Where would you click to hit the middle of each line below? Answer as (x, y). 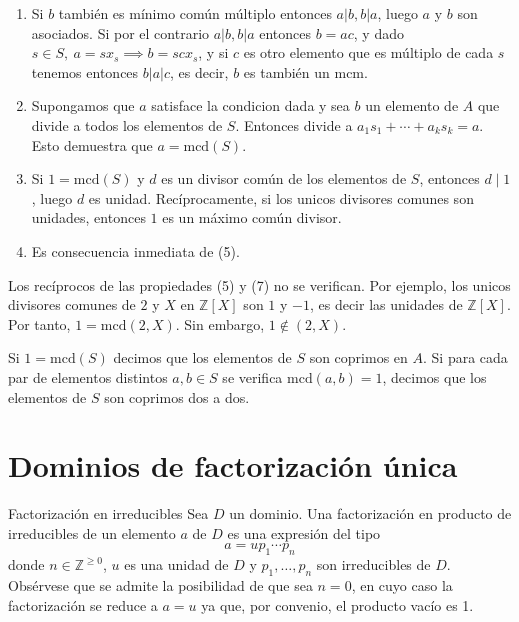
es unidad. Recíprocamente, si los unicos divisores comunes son (281, 197)
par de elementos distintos (88, 376)
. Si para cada (465, 357)
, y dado (378, 32)
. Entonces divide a (294, 124)
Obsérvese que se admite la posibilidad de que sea (160, 585)
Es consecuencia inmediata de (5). (135, 250)
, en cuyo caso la (402, 585)
